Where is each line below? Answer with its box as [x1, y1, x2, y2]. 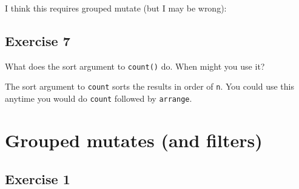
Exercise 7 [5, 31, 70, 50]
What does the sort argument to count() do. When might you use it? [5, 59, 265, 72]
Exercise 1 [5, 169, 70, 188]
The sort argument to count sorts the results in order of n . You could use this [5, 80, 294, 93]
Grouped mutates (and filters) [5, 127, 263, 152]
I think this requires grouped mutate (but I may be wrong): [5, 2, 227, 14]
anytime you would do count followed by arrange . [5, 92, 192, 105]
